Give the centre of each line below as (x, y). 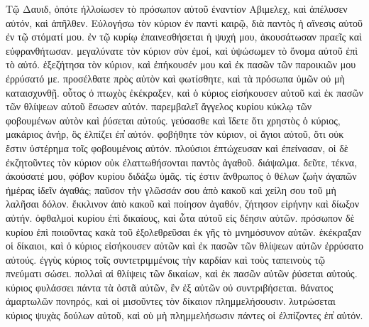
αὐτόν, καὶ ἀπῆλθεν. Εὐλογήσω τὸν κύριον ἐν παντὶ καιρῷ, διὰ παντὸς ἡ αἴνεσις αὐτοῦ (184, 22)
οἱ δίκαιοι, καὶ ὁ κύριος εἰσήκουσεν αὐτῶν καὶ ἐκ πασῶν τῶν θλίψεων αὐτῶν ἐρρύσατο (184, 246)
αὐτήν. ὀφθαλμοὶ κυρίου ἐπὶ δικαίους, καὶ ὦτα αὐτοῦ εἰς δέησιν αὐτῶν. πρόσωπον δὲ (180, 217)
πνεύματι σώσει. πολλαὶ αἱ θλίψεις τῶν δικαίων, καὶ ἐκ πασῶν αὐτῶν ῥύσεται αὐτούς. (182, 273)
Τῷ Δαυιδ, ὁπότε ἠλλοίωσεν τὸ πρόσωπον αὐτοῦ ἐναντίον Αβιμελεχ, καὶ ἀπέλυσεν (177, 9)
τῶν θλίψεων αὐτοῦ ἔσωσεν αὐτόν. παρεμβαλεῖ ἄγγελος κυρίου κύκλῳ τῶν (159, 106)
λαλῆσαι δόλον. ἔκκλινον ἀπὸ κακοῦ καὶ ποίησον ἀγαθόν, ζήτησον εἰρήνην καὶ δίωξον (182, 204)
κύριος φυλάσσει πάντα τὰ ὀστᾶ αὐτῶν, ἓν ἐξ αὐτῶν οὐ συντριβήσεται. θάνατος (170, 287)
